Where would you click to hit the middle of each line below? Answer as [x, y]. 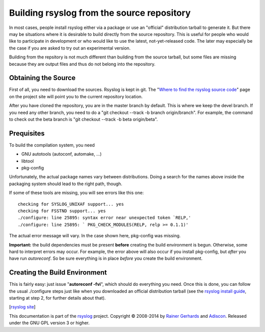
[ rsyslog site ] [22, 307]
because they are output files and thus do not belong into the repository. [82, 64]
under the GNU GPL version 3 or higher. [49, 323]
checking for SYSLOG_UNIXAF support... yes [71, 204]
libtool [27, 161]
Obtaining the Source [42, 78]
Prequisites [27, 133]
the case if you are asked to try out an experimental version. [70, 48]
